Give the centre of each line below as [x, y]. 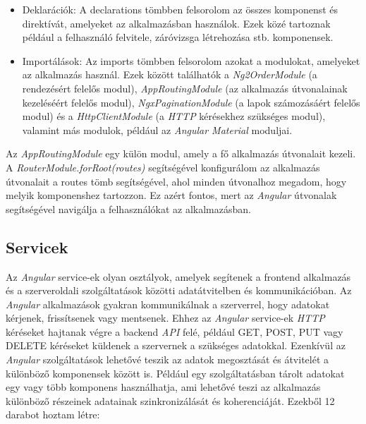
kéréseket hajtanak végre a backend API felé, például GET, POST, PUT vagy [175, 331]
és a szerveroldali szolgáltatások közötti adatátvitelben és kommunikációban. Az [179, 290]
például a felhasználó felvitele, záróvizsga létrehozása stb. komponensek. [178, 37]
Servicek [37, 247]
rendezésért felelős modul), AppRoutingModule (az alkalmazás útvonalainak [185, 88]
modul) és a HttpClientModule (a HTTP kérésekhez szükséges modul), [174, 116]
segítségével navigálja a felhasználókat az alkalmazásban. [128, 208]
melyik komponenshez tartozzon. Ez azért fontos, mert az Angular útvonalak [171, 195]
